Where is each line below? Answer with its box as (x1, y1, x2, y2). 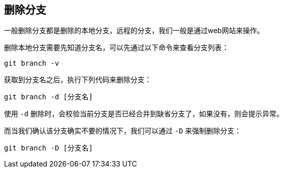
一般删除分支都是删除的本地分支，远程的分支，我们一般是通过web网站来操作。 (4, 26, 264, 35)
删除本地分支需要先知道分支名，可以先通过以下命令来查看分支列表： (4, 43, 229, 52)
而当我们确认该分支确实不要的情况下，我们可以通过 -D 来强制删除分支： (4, 126, 241, 135)
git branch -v (4, 59, 59, 68)
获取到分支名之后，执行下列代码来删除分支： (4, 75, 152, 84)
